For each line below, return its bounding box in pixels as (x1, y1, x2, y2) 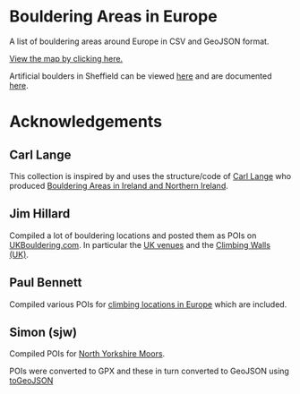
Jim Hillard (9, 206, 71, 221)
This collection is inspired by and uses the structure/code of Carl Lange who (9, 170, 292, 181)
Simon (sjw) (9, 324, 78, 339)
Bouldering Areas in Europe (9, 6, 218, 27)
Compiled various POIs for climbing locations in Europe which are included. (9, 298, 287, 310)
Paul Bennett (9, 275, 82, 290)
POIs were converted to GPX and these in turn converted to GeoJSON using (9, 365, 289, 377)
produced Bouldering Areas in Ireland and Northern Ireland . (9, 180, 228, 191)
